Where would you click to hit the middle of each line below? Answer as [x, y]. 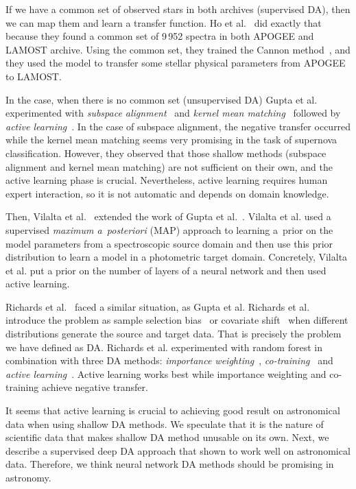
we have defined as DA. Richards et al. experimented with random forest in [164, 347]
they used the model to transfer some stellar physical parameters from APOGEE [176, 63]
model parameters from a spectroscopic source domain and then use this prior [169, 243]
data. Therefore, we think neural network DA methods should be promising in [170, 464]
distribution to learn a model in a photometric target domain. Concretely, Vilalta [177, 257]
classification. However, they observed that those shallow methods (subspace [166, 153]
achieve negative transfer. [95, 387]
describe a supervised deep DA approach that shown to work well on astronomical [178, 450]
